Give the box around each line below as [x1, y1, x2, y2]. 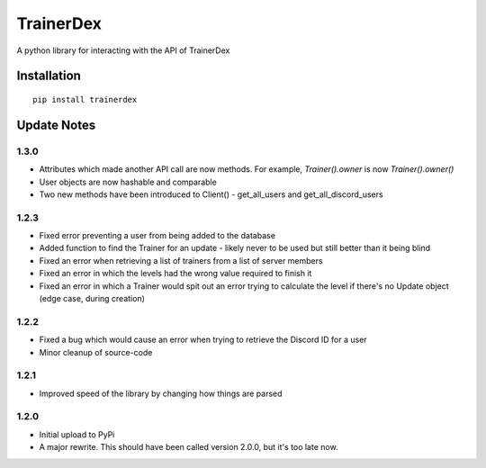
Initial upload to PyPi [39, 428, 115, 440]
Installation [16, 68, 81, 84]
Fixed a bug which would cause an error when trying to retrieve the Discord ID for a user [39, 334, 368, 346]
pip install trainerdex [32, 94, 138, 104]
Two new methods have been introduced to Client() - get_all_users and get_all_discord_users [39, 189, 383, 200]
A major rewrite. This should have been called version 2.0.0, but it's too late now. [39, 442, 338, 453]
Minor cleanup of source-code [39, 346, 153, 357]
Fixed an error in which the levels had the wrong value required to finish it [39, 268, 312, 279]
